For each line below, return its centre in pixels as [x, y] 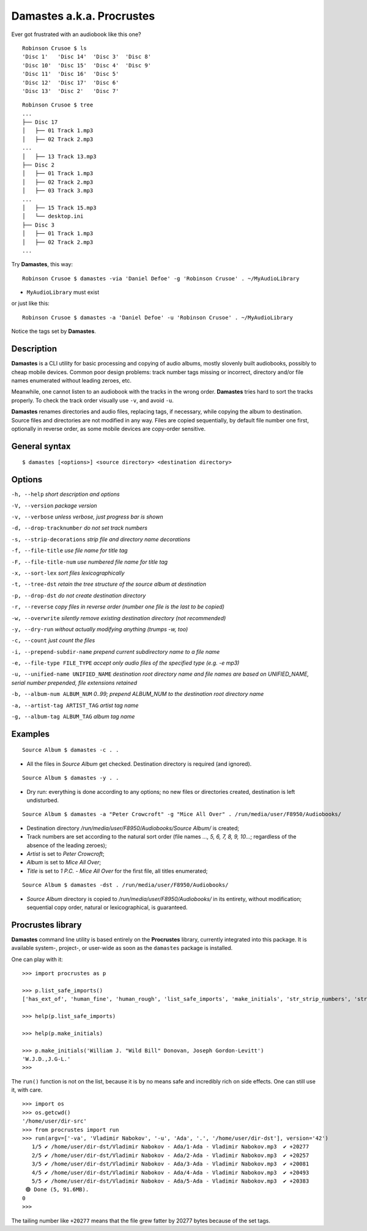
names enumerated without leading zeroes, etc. [71, 380]
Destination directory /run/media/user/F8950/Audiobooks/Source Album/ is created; [133, 828]
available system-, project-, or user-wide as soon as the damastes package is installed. [122, 948]
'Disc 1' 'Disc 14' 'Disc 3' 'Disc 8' [87, 57]
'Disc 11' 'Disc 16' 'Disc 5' [71, 74]
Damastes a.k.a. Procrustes [83, 16]
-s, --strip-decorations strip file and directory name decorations [101, 539]
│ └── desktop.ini [53, 216]
